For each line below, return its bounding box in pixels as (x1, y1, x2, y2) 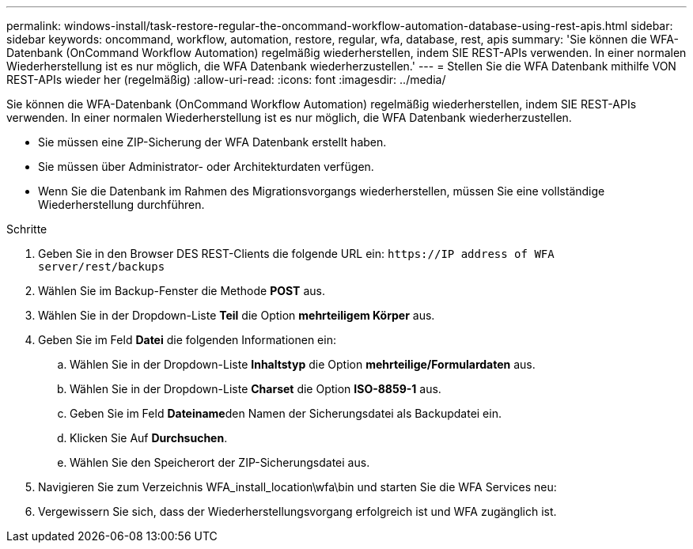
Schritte (6, 222, 47, 236)
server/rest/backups (38, 260, 165, 273)
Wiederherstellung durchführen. (38, 198, 205, 211)
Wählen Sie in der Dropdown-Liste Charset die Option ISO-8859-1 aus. (70, 382, 441, 396)
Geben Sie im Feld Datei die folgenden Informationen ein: (38, 333, 336, 346)
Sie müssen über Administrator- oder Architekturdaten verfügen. (38, 160, 374, 173)
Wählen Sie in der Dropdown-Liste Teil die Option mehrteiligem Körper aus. (38, 309, 435, 322)
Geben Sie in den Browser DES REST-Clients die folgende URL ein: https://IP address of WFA (38, 247, 555, 260)
